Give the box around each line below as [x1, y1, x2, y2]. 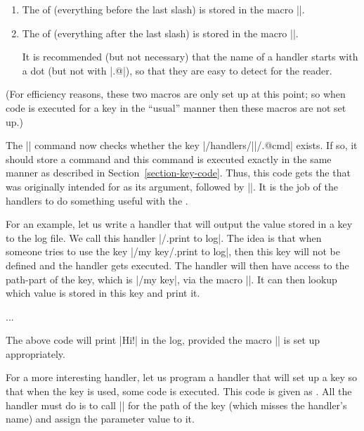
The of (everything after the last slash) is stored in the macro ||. [22, 25, 299, 40]
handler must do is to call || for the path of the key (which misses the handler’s [6, 397, 347, 412]
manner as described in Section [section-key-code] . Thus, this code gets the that [6, 165, 351, 180]
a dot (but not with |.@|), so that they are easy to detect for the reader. [22, 63, 332, 77]
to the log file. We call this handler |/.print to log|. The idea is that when [6, 230, 322, 245]
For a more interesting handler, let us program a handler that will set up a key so [6, 370, 358, 385]
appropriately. [6, 346, 65, 361]
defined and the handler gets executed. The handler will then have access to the [6, 257, 349, 272]
